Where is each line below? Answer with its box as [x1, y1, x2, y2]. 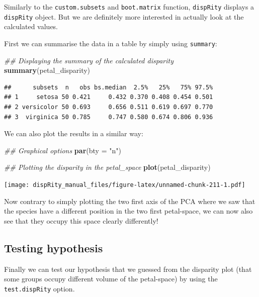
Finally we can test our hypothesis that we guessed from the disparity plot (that [4, 263, 252, 274]
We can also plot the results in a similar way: [4, 128, 143, 139]
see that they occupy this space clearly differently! [4, 215, 158, 226]
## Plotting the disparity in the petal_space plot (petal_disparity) [4, 162, 211, 172]
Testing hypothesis [4, 240, 103, 255]
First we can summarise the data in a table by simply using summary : [4, 38, 217, 48]
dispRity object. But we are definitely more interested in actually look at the [4, 11, 244, 22]
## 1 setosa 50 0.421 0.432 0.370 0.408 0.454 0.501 [4, 93, 213, 101]
